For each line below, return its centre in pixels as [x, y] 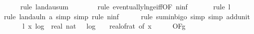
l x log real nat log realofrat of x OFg [104, 26]
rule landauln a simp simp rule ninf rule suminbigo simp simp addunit [127, 16]
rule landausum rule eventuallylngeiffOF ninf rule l [125, 6]
